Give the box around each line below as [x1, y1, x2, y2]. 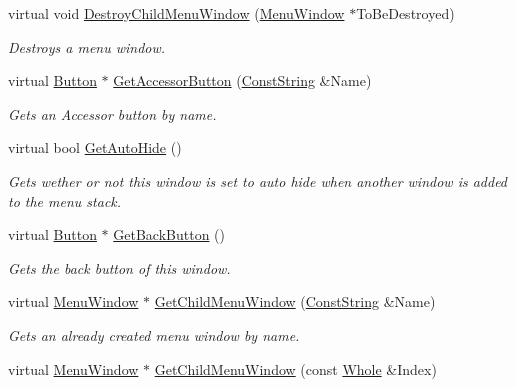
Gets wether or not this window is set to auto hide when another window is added [8, 170, 508, 191]
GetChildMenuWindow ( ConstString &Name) [154, 291, 436, 312]
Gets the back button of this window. [8, 257, 231, 278]
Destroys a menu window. [8, 36, 166, 57]
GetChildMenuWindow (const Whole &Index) [154, 358, 437, 379]
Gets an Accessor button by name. [8, 103, 217, 124]
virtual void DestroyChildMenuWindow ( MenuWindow [8, 3, 345, 23]
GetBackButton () [113, 224, 225, 245]
